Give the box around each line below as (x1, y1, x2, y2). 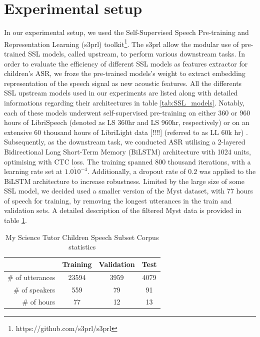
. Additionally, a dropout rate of (87, 166, 186, 176)
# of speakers (13, 284, 55, 294)
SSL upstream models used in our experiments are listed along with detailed (4, 87, 238, 98)
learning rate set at (4, 166, 62, 176)
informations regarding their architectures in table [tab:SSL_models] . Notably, (4, 97, 245, 107)
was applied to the (199, 166, 256, 176)
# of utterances (7, 271, 55, 282)
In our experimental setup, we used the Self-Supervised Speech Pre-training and (4, 27, 249, 37)
